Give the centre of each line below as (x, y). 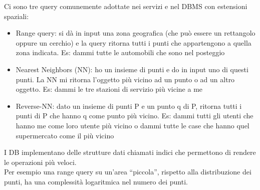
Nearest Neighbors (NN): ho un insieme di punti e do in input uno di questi (132, 69)
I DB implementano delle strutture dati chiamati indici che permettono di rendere (130, 152)
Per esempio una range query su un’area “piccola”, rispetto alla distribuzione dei (128, 172)
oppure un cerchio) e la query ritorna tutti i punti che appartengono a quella (134, 42)
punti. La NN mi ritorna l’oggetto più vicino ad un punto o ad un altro (125, 79)
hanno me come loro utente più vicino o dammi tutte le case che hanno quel (133, 125)
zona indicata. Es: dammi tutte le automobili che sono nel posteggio (120, 52)
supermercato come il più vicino (65, 135)
